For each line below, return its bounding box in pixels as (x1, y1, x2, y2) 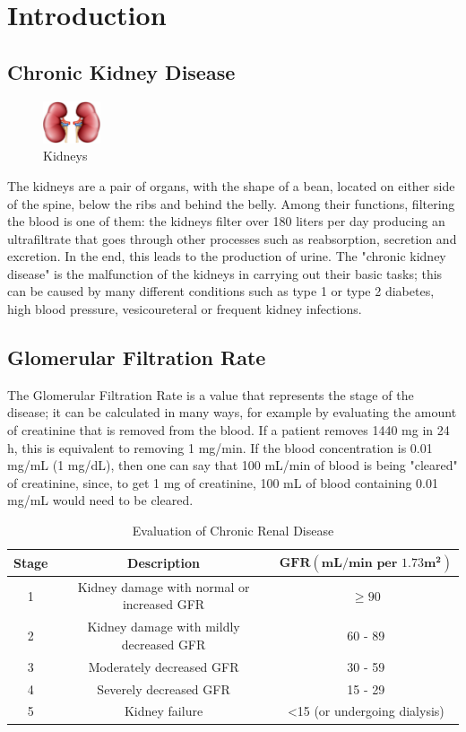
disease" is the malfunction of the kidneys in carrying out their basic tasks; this (7, 264, 443, 283)
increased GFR (122, 595, 205, 614)
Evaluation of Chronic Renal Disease (132, 521, 334, 540)
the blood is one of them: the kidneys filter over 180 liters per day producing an (7, 212, 445, 231)
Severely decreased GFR (97, 679, 230, 698)
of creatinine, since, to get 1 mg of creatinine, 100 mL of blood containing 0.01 (7, 473, 439, 492)
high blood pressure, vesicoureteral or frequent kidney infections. (7, 300, 362, 318)
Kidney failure (124, 701, 203, 720)
